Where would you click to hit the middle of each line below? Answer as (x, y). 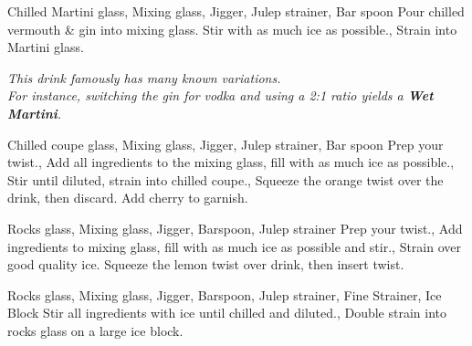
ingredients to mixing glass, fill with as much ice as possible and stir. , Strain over (234, 246)
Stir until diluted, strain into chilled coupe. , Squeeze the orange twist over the (226, 179)
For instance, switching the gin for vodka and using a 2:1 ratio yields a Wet (220, 95)
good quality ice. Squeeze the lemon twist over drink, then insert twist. (206, 264)
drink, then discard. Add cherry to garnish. (128, 198)
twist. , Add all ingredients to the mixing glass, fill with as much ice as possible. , (231, 162)
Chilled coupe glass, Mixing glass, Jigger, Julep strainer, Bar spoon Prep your (226, 144)
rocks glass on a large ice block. (95, 330)
